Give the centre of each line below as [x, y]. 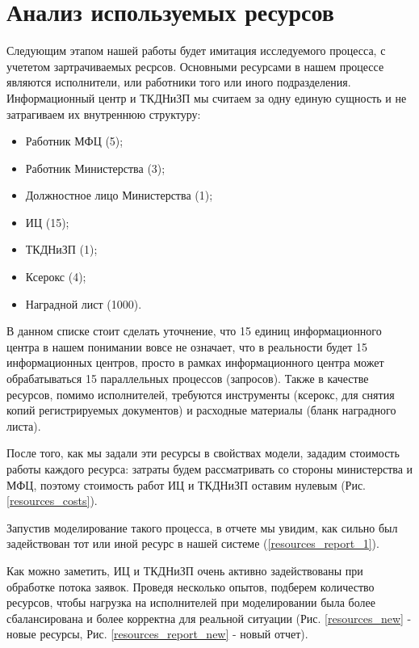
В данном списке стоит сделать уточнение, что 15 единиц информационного [194, 331]
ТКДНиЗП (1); [61, 249]
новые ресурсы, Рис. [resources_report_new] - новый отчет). [157, 634]
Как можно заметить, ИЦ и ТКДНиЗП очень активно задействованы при [185, 570]
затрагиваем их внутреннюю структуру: [104, 114]
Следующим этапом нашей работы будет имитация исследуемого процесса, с [196, 50]
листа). [24, 425]
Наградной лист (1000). [84, 303]
